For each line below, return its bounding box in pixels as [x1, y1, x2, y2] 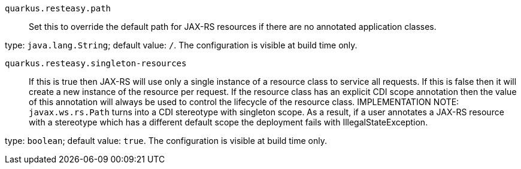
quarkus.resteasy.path [5, 4, 111, 13]
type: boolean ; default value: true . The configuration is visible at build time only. [5, 136, 328, 146]
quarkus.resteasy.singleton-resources [5, 59, 187, 68]
